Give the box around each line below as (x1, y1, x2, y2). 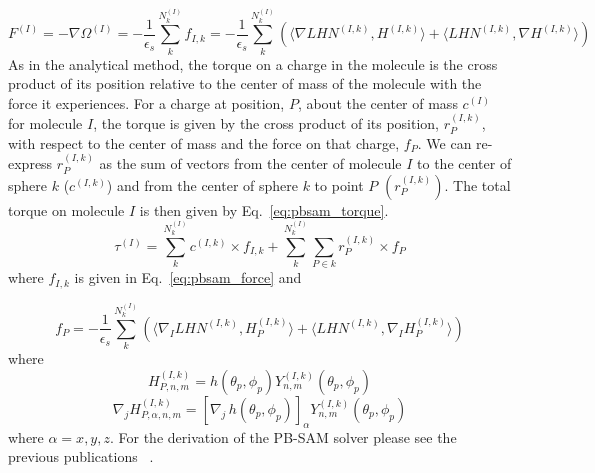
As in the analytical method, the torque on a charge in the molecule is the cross (8, 53, 498, 74)
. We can (417, 132, 472, 153)
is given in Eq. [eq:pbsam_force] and (74, 267, 302, 288)
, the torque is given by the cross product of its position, (93, 113, 439, 134)
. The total (444, 174, 511, 195)
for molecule (8, 113, 83, 134)
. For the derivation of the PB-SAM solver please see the (109, 426, 457, 447)
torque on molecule (8, 199, 125, 220)
